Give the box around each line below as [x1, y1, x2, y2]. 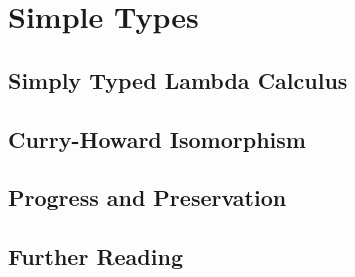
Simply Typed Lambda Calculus [8, 64, 348, 95]
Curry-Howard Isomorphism [8, 123, 306, 154]
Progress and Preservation [8, 182, 287, 213]
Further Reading [8, 241, 183, 272]
